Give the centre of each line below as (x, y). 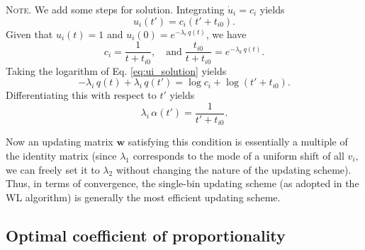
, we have (226, 34)
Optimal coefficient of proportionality (146, 235)
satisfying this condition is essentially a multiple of (238, 142)
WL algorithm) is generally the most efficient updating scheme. (143, 197)
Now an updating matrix (60, 142)
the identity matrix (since (61, 155)
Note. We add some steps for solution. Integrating (115, 9)
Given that (29, 34)
